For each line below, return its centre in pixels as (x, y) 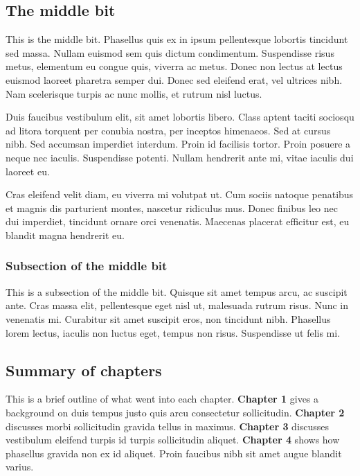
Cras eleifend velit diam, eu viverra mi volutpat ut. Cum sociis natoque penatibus (180, 194)
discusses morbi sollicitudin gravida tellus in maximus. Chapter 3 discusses (168, 426)
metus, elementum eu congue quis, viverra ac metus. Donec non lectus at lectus (174, 66)
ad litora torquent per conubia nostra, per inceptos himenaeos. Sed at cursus (168, 130)
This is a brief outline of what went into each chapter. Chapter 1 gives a (162, 399)
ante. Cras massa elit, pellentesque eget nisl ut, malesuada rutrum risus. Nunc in (177, 305)
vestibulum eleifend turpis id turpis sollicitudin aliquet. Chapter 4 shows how (173, 440)
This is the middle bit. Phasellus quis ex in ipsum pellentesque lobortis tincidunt (177, 39)
